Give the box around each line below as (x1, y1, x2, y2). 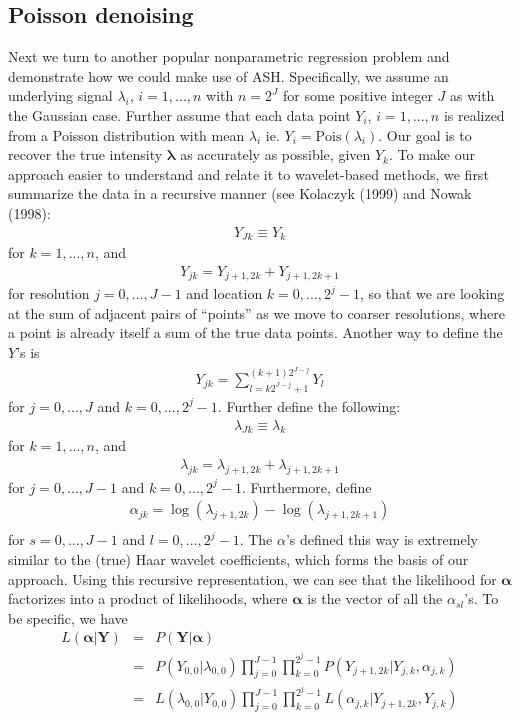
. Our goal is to (378, 124, 472, 145)
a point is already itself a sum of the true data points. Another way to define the (8, 322, 503, 343)
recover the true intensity (8, 144, 163, 165)
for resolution (8, 283, 90, 304)
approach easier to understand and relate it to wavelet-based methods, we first (8, 163, 489, 184)
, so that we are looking (359, 283, 505, 304)
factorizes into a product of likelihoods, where (8, 588, 288, 609)
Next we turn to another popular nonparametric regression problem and (8, 46, 450, 67)
